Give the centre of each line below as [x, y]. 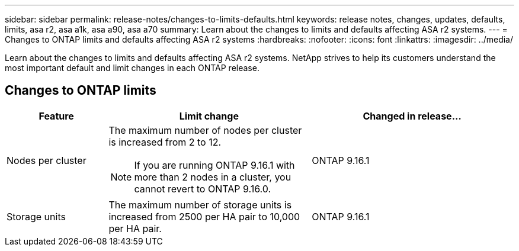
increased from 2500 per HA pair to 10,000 [204, 216]
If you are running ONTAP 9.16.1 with [214, 165]
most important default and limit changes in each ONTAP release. [132, 68]
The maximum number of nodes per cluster [205, 130]
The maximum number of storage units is [200, 205]
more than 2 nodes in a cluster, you [213, 177]
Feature [56, 116]
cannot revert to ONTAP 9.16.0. [203, 189]
